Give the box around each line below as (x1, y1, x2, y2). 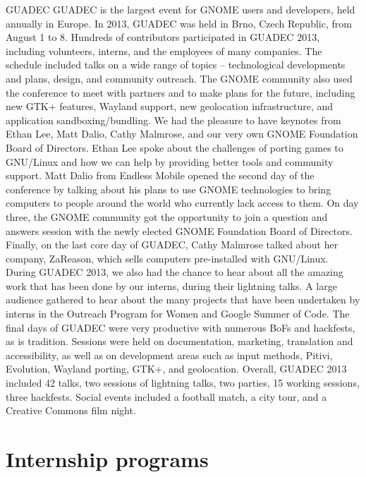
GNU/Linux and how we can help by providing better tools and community (6, 154, 334, 169)
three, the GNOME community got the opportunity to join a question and (6, 209, 328, 224)
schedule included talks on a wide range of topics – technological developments (6, 57, 346, 72)
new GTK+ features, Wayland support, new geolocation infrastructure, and (6, 99, 334, 114)
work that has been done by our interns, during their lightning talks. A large (6, 278, 337, 293)
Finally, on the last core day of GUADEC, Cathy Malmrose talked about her (6, 237, 338, 252)
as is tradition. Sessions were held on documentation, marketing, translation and (6, 334, 353, 349)
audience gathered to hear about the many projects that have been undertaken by (6, 292, 360, 307)
